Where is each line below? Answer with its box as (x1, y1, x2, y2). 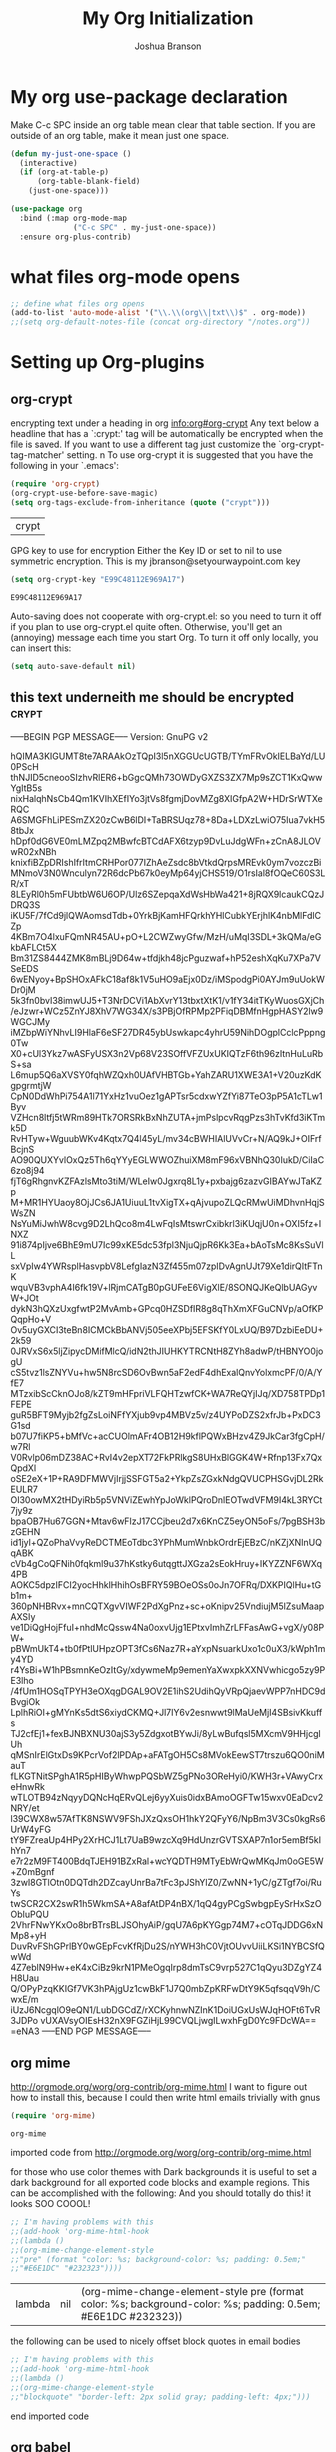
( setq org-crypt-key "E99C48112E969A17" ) (10, 574, 186, 584)
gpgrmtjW (10, 1080, 52, 1092)
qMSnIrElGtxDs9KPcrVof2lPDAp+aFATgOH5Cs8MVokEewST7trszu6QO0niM (10, 1749, 325, 1761)
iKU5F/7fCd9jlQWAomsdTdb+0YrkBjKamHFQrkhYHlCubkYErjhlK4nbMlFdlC (10, 910, 322, 922)
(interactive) (19, 158, 78, 168)
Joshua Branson (134, 40, 202, 52)
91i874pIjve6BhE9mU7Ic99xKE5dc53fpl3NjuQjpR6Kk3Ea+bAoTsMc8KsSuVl (10, 1239, 324, 1251)
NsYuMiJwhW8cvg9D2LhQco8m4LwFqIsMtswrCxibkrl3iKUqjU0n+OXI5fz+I (10, 1218, 322, 1230)
